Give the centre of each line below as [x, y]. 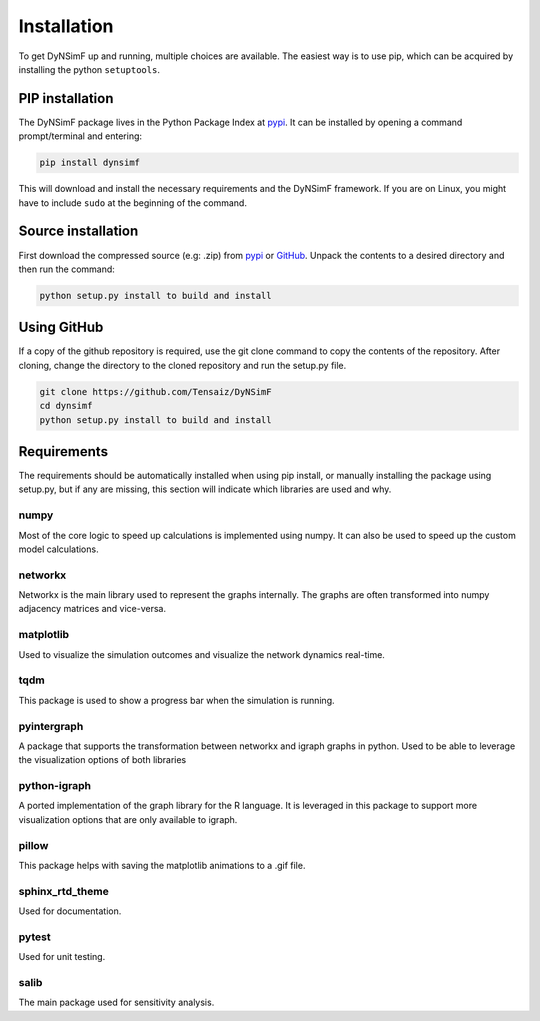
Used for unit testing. [62, 957]
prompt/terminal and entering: [80, 136]
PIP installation [66, 98]
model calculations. [58, 549]
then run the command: [66, 269]
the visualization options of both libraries [102, 760]
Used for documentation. [70, 911]
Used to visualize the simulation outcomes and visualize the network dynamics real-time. [201, 654]
